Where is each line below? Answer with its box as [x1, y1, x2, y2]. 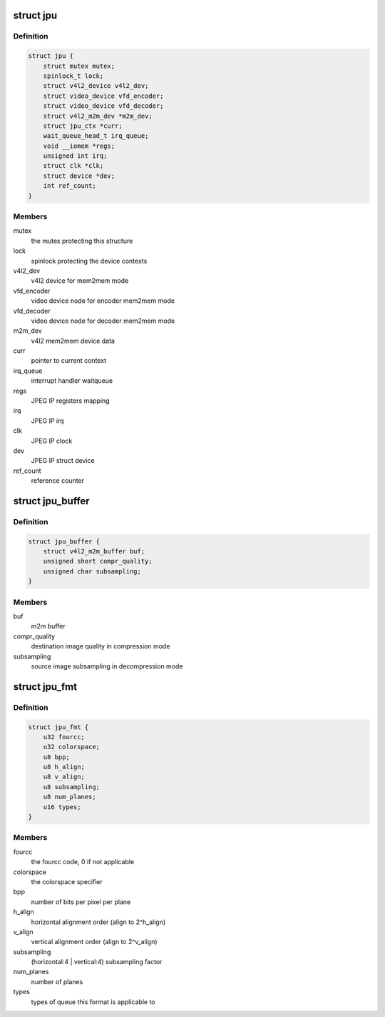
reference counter [31, 476, 85, 485]
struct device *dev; [43, 171, 115, 180]
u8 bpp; [43, 753, 71, 761]
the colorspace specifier [31, 877, 103, 886]
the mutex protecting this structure [31, 236, 133, 245]
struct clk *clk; [43, 161, 104, 170]
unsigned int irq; [43, 152, 108, 160]
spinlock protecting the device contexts [31, 256, 148, 265]
